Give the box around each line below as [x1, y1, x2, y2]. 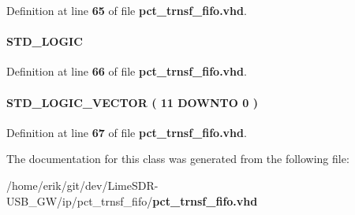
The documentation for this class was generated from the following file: [6, 150, 349, 167]
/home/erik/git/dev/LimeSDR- [6, 176, 159, 193]
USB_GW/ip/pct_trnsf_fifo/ [6, 192, 153, 209]
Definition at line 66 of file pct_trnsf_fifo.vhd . [6, 63, 247, 80]
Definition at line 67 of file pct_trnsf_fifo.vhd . [6, 124, 247, 140]
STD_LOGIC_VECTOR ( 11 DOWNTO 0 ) [6, 94, 258, 110]
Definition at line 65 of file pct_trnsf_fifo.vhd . [6, 2, 247, 18]
